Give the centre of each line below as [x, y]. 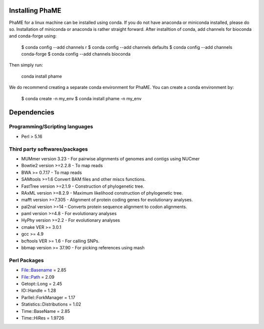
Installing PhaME [35, 11]
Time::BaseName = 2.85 [46, 311]
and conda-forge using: [33, 36]
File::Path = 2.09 [38, 277]
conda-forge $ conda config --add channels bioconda [76, 54]
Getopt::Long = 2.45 [42, 284]
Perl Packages [26, 260]
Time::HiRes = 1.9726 [43, 318]
